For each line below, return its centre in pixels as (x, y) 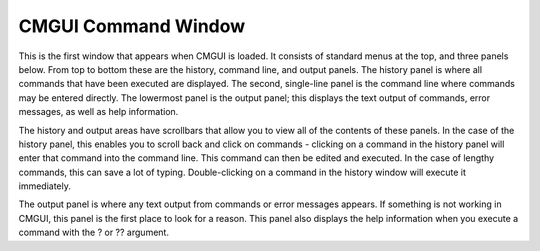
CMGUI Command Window (132, 26)
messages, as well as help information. (98, 112)
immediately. (45, 186)
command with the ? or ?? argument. (94, 232)
